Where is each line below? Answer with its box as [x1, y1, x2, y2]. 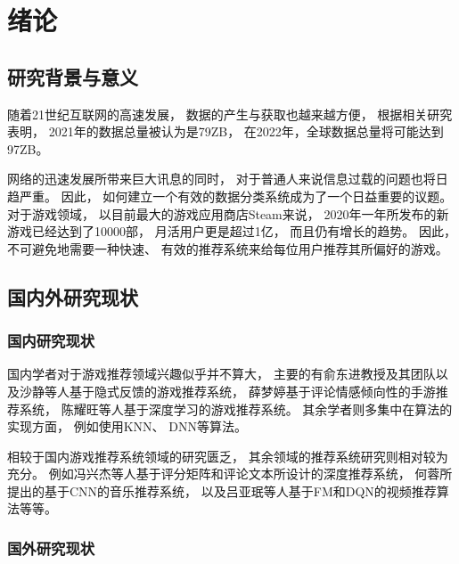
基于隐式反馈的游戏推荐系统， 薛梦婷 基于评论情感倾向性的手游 [70, 381, 436, 400]
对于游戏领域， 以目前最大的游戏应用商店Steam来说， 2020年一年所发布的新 [7, 204, 449, 223]
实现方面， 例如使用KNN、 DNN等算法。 [7, 417, 247, 436]
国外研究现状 [7, 537, 95, 559]
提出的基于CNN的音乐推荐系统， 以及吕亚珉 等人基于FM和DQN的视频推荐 [7, 481, 437, 500]
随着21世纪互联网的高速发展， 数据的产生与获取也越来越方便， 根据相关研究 [7, 104, 453, 123]
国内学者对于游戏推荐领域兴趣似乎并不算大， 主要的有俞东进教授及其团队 [7, 364, 436, 383]
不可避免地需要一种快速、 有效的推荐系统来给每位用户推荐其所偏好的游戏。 [7, 239, 448, 257]
